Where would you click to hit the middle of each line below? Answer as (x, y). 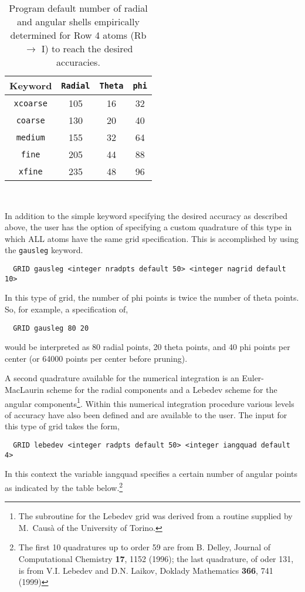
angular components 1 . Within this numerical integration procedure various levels (150, 402)
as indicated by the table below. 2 (64, 486)
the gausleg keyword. (44, 250)
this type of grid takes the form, (62, 426)
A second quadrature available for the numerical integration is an (122, 378)
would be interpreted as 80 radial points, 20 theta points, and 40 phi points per (148, 347)
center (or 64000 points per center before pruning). (96, 358)
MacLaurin (24, 389)
